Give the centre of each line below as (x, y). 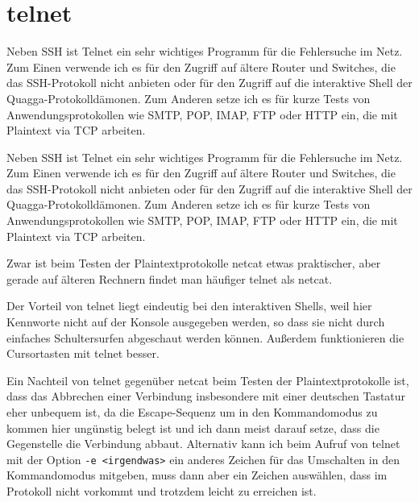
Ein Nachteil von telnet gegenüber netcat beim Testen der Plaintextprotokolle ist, (208, 380)
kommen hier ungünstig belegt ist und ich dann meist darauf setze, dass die (193, 427)
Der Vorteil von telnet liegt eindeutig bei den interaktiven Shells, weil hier (189, 306)
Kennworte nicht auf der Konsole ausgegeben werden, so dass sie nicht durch (196, 322)
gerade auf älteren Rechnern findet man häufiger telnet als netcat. (170, 278)
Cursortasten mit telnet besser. (83, 353)
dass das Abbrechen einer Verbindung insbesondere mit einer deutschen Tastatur (206, 396)
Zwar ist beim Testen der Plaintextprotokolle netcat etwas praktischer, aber (194, 263)
